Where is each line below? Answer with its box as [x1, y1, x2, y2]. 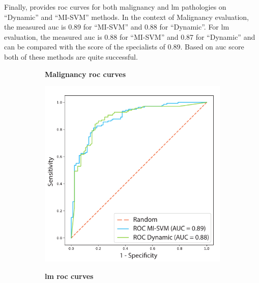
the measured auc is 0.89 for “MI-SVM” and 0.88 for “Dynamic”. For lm [4, 21, 229, 32]
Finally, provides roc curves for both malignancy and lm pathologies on [4, 2, 226, 12]
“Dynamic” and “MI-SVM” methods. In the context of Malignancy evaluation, [4, 11, 249, 22]
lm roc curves [45, 270, 94, 281]
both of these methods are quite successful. [4, 51, 138, 62]
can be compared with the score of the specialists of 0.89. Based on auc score [4, 41, 244, 52]
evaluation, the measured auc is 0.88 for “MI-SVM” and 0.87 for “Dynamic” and [4, 31, 255, 42]
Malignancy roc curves [45, 68, 126, 79]
